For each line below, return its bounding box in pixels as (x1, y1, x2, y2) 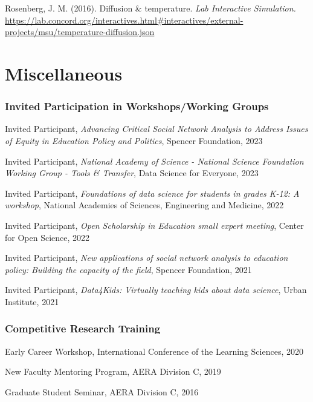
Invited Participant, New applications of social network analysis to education (5, 251, 288, 264)
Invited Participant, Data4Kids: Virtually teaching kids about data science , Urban (5, 283, 307, 296)
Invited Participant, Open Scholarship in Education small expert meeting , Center (5, 219, 304, 231)
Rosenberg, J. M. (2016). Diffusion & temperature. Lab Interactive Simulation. (5, 2, 296, 14)
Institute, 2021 (5, 295, 59, 308)
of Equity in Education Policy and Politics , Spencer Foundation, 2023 (5, 134, 263, 147)
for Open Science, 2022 (5, 231, 90, 243)
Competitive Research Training (5, 321, 161, 336)
